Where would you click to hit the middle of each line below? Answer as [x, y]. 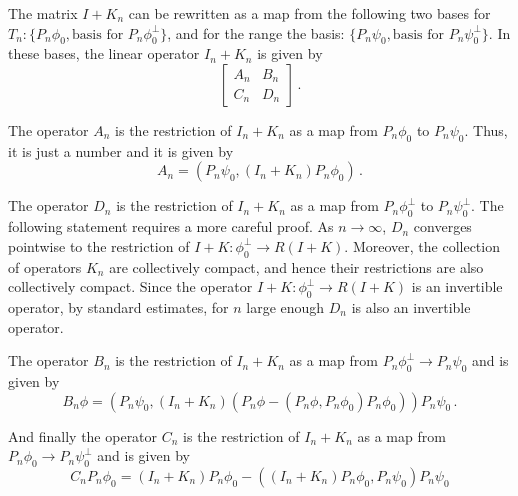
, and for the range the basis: [256, 32]
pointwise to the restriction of [99, 245]
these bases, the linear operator [104, 53]
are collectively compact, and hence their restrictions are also [296, 266]
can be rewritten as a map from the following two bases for [309, 13]
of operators [45, 266]
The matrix [43, 13]
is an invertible [457, 286]
